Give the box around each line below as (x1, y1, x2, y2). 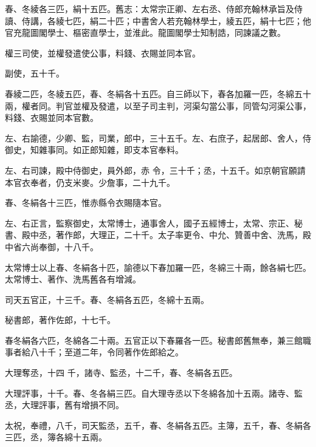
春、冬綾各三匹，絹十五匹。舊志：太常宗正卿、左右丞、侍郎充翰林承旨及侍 (5, 2, 303, 15)
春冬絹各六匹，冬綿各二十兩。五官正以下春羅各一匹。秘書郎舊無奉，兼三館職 (5, 333, 311, 346)
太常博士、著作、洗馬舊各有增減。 (5, 273, 141, 285)
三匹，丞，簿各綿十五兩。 (5, 431, 107, 443)
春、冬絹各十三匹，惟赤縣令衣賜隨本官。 (5, 196, 167, 209)
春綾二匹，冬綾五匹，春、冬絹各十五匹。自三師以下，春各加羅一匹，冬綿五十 (5, 87, 311, 100)
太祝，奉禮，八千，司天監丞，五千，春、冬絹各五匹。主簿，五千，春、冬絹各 (5, 418, 311, 431)
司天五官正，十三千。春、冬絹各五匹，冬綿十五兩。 (5, 293, 209, 305)
